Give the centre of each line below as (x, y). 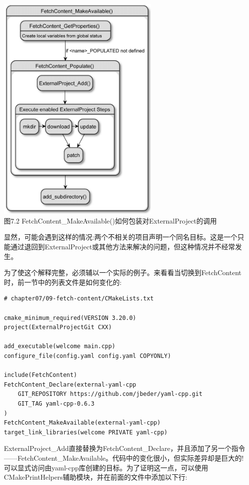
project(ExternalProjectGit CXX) (58, 327)
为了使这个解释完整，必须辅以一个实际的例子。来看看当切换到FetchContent (123, 272)
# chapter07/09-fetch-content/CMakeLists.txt (79, 299)
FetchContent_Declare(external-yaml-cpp (70, 384)
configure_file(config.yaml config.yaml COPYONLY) (88, 356)
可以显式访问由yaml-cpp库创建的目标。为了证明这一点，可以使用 (106, 467)
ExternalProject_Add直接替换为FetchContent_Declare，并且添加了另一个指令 (124, 448)
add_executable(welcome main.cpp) (60, 346)
